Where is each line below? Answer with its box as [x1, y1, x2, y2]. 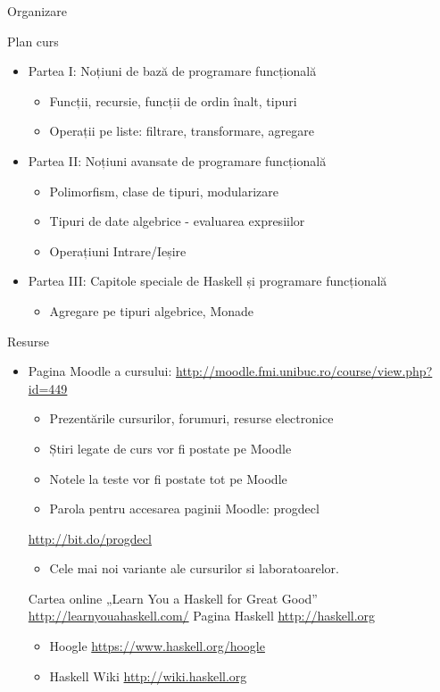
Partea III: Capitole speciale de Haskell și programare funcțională [28, 271, 387, 290]
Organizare [7, 2, 67, 20]
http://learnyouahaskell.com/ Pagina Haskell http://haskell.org [28, 606, 376, 625]
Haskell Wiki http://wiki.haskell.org [49, 666, 247, 685]
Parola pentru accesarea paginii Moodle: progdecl [49, 499, 320, 518]
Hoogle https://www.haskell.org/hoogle [49, 637, 265, 655]
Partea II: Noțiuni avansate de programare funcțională [28, 151, 327, 170]
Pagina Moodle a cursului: [28, 362, 172, 380]
